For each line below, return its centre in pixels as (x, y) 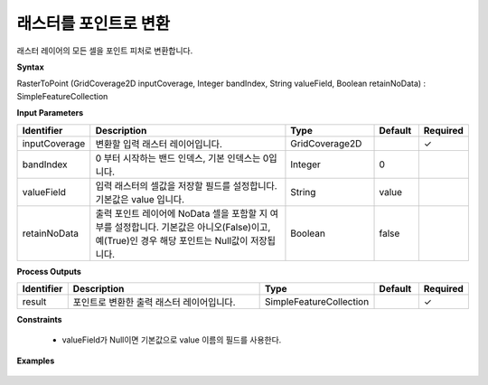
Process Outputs (49, 271)
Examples (36, 361)
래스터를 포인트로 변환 (94, 23)
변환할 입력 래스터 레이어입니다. (159, 144)
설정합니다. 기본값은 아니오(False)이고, (192, 227)
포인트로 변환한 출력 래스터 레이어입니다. (154, 302)
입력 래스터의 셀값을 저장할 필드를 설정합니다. (186, 185)
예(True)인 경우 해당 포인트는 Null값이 (172, 240)
